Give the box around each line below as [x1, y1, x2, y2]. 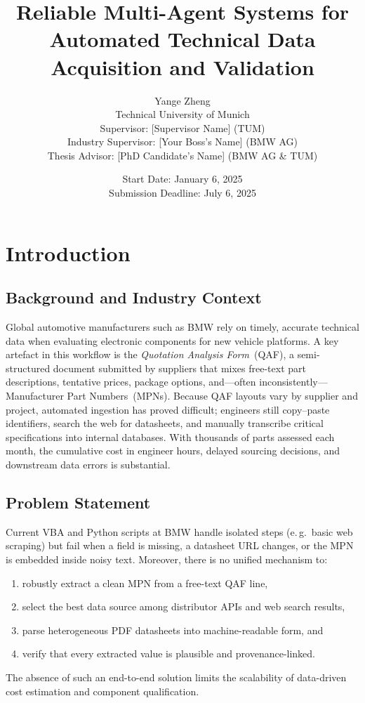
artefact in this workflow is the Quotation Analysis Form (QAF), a [6, 347, 294, 362]
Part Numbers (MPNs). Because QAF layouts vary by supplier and [67, 388, 358, 403]
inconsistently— [259, 374, 328, 389]
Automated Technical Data [49, 25, 316, 53]
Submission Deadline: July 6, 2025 [109, 185, 256, 200]
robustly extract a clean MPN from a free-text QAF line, [22, 575, 268, 590]
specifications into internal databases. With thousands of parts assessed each [6, 429, 335, 444]
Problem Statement [6, 491, 151, 513]
